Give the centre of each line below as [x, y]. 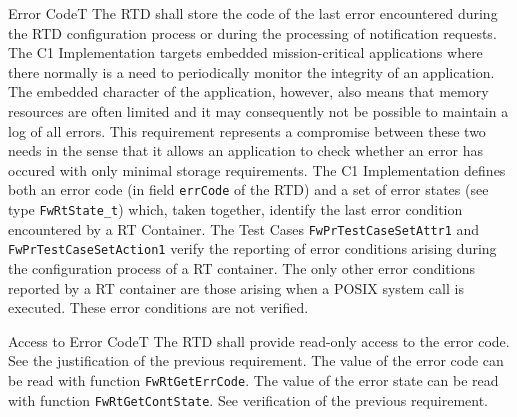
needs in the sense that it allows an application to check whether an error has [245, 150]
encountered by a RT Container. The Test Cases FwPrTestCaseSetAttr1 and [244, 228]
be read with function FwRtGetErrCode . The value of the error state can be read [253, 379]
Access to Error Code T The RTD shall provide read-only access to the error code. [259, 340]
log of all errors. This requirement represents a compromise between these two [247, 130]
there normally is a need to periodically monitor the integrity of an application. [251, 71]
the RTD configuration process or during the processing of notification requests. [252, 32]
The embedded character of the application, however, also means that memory [248, 91]
